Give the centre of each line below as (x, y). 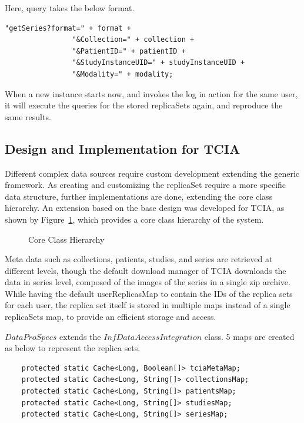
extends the (80, 336)
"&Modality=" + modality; (123, 74)
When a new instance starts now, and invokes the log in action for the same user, (151, 93)
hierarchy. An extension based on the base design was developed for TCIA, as (145, 208)
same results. (28, 116)
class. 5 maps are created (249, 336)
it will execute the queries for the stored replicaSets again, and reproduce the (144, 105)
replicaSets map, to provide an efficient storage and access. (111, 317)
